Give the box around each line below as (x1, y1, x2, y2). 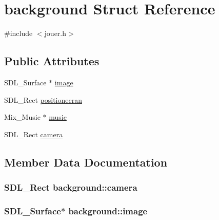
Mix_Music (4, 112, 41, 122)
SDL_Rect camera (4, 129, 63, 139)
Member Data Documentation (4, 154, 168, 170)
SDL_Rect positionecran (4, 94, 82, 105)
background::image (68, 204, 148, 217)
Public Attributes (4, 53, 99, 69)
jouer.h (44, 28, 67, 39)
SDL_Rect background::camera (4, 181, 137, 193)
